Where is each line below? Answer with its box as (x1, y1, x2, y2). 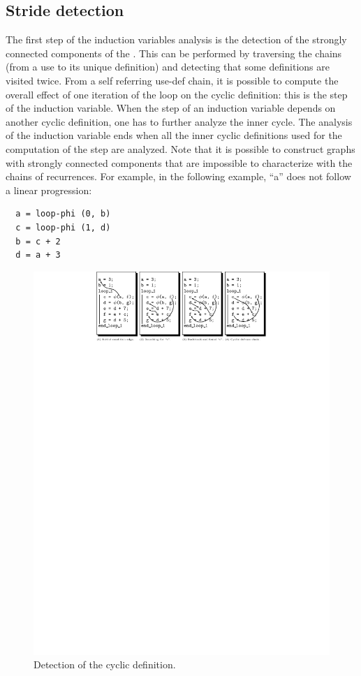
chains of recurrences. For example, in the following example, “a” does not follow (6, 169, 351, 184)
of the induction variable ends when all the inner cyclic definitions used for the (6, 128, 342, 142)
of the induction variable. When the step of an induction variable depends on (6, 101, 336, 115)
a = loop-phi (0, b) (15, 209, 111, 219)
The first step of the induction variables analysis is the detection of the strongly (6, 32, 347, 47)
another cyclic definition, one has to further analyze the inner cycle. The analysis (6, 114, 353, 128)
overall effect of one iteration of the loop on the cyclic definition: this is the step (6, 87, 348, 101)
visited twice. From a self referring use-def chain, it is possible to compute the (6, 73, 339, 87)
